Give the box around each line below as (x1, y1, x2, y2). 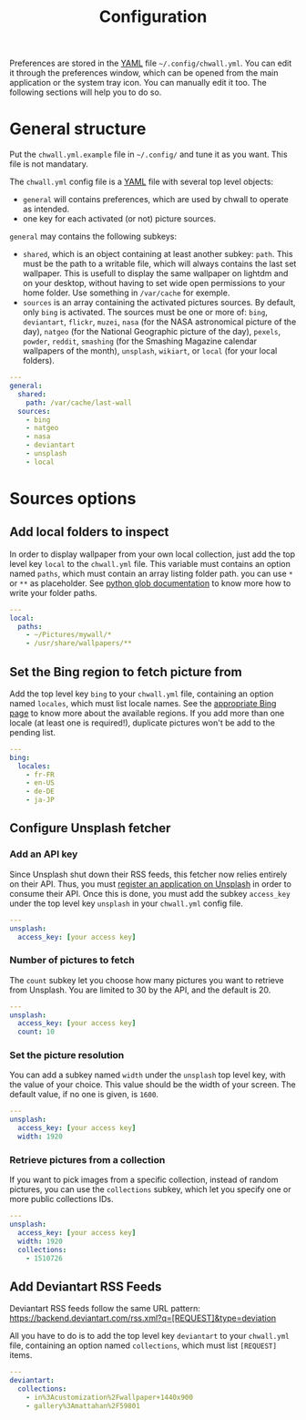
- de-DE (25, 787, 55, 797)
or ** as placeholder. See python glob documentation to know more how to (9, 577, 291, 589)
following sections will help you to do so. (9, 87, 162, 98)
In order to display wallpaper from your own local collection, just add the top (9, 549, 296, 560)
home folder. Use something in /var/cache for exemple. (22, 287, 230, 298)
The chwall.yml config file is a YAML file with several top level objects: (9, 176, 274, 188)
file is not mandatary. (9, 159, 89, 170)
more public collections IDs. (9, 1194, 114, 1205)
